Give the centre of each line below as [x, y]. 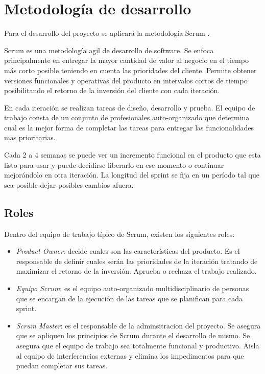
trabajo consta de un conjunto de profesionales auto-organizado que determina [127, 117]
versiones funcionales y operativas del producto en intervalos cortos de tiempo [126, 80]
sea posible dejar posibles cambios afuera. [69, 184]
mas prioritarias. [30, 137]
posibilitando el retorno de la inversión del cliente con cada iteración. [112, 90]
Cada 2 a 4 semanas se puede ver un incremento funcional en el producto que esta [132, 155]
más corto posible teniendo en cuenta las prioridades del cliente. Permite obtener [130, 70]
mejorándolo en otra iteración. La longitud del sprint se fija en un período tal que [132, 175]
